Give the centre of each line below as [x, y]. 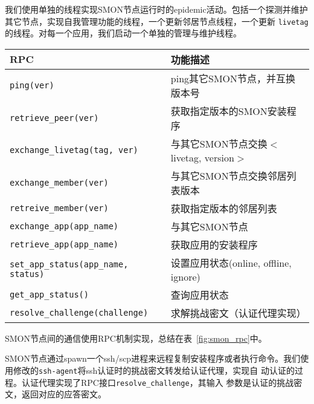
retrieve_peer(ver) [54, 118]
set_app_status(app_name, [69, 265]
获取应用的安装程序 [214, 244]
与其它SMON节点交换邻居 [229, 175]
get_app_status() [49, 294]
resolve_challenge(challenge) [79, 312]
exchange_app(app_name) [64, 226]
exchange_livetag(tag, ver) [74, 150]
